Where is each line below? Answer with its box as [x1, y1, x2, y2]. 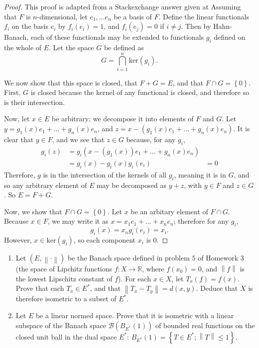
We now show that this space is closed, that [4, 77, 137, 87]
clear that [4, 134, 34, 145]
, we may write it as [47, 216, 109, 226]
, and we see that [52, 134, 105, 145]
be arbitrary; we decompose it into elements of [52, 113, 194, 124]
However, [4, 234, 32, 245]
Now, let [4, 113, 30, 124]
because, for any [126, 134, 176, 145]
